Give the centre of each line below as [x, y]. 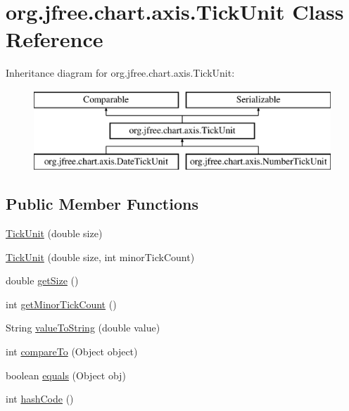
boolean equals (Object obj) [66, 375]
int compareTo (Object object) [72, 352]
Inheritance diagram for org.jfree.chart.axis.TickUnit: [120, 73]
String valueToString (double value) [83, 328]
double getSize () [42, 280]
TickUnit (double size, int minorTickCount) [100, 257]
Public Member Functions [102, 204]
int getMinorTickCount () [61, 304]
